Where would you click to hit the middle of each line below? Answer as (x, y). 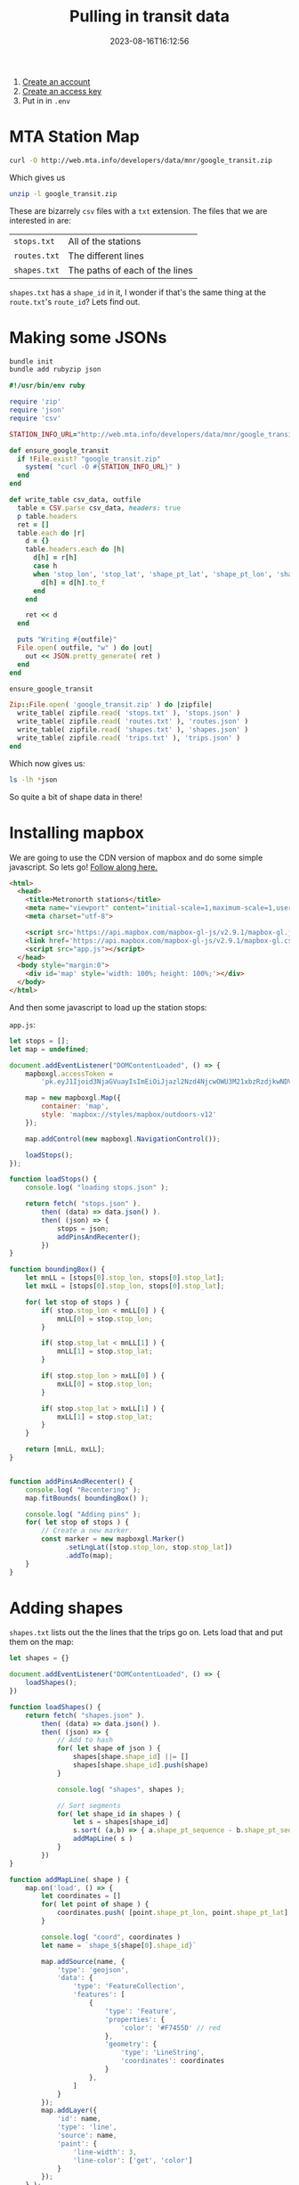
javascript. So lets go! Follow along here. (84, 867)
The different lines (106, 256)
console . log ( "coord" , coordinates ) (111, 1937)
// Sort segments (89, 1805)
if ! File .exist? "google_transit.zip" (89, 459)
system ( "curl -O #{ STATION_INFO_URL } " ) (103, 467)
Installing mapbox (77, 833)
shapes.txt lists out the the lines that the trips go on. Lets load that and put (146, 1633)
